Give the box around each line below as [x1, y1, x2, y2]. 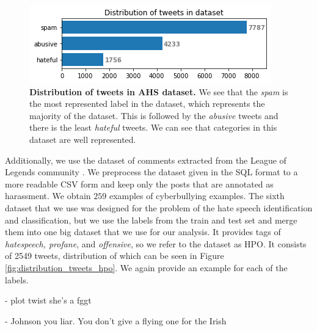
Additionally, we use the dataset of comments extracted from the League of [5, 153, 286, 166]
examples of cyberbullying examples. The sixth [109, 189, 285, 202]
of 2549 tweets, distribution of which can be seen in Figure [5, 249, 224, 262]
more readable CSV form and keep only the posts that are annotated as [5, 177, 274, 190]
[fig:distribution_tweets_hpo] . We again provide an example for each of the [5, 261, 288, 274]
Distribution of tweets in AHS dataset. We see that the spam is [29, 85, 288, 98]
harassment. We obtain [5, 189, 91, 202]
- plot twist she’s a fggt [5, 294, 92, 307]
